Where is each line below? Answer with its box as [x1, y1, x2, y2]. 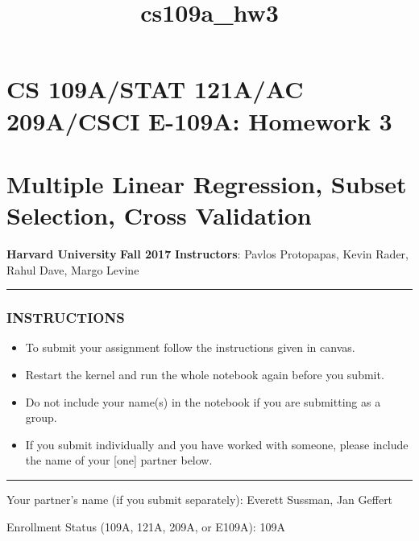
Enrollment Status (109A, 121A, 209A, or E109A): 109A [6, 518, 285, 535]
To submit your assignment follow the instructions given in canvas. [25, 339, 355, 356]
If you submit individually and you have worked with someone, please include [25, 436, 409, 452]
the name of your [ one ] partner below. [25, 452, 213, 469]
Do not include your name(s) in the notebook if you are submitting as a [25, 393, 381, 410]
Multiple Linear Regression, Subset [6, 167, 407, 200]
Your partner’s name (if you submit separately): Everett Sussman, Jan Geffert [6, 491, 393, 508]
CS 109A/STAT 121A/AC [6, 72, 304, 105]
